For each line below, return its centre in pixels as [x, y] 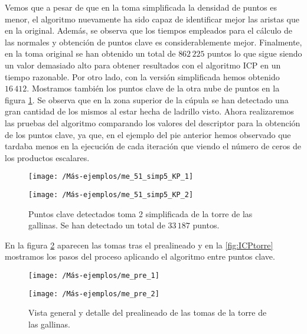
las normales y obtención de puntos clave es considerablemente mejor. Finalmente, [153, 42]
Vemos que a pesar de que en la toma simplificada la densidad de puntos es [141, 7]
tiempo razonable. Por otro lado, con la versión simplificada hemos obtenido [142, 76]
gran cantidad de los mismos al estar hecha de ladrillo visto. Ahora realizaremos [149, 111]
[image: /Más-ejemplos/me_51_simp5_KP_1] [111, 177]
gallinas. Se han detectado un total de [97, 225]
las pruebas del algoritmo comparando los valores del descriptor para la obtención [153, 122]
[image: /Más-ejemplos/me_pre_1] [94, 276]
